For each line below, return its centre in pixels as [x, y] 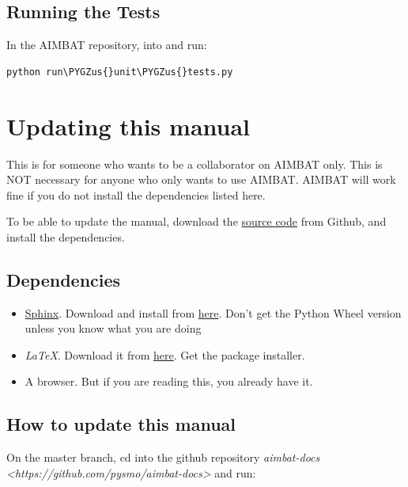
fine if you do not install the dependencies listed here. [136, 194]
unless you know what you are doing [113, 328]
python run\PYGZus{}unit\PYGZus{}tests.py [120, 72]
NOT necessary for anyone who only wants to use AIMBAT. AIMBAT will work [201, 179]
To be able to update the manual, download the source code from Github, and [196, 221]
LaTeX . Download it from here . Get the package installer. [165, 354]
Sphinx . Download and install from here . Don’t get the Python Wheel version [213, 312]
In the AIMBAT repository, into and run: [107, 45]
